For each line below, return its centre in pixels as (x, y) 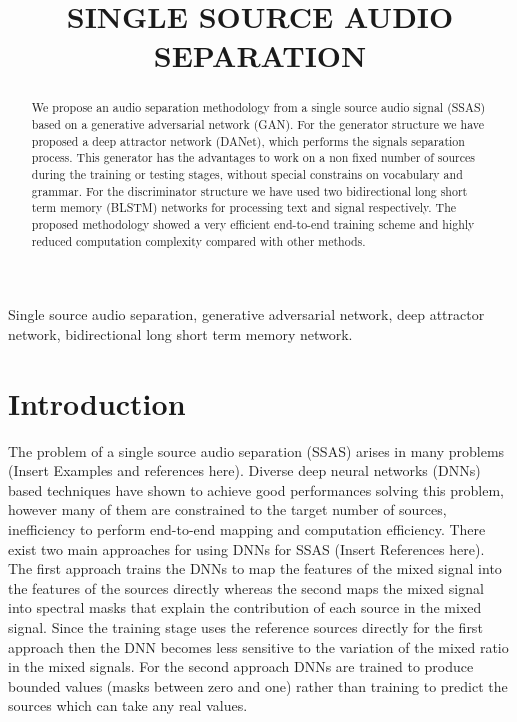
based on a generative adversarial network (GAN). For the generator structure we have (258, 124)
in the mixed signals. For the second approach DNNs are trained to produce (241, 666)
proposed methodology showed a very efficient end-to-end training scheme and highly (253, 223)
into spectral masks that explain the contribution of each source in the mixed (245, 607)
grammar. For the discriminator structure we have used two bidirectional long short (249, 190)
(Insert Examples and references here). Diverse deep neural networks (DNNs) (244, 470)
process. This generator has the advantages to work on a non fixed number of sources (253, 157)
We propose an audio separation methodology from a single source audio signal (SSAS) (258, 107)
